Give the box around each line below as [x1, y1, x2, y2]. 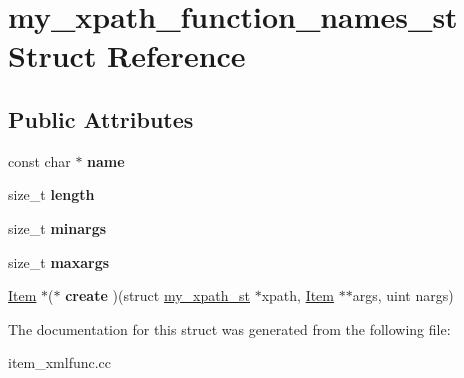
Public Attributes [8, 103, 194, 134]
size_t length [8, 184, 95, 205]
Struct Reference [8, 35, 246, 76]
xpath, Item [261, 285, 335, 306]
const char [8, 150, 71, 171]
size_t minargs [8, 217, 107, 238]
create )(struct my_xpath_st [65, 285, 250, 306]
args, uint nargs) [352, 285, 454, 306]
